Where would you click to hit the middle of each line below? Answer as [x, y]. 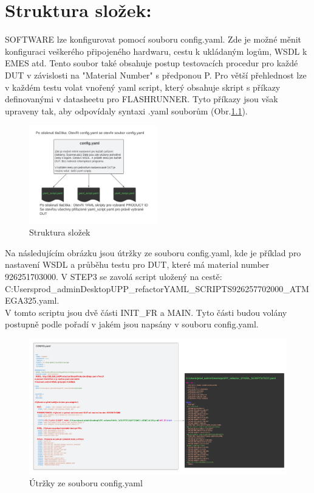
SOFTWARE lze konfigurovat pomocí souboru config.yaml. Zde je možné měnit [153, 39]
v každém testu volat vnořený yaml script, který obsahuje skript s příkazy [143, 87]
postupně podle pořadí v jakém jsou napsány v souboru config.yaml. [132, 324]
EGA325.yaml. [32, 300]
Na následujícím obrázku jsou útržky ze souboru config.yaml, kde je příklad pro [153, 252]
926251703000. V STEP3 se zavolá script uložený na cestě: [114, 276]
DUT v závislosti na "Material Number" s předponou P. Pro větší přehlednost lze [156, 75]
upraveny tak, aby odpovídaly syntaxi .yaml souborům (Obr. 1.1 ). [126, 110]
